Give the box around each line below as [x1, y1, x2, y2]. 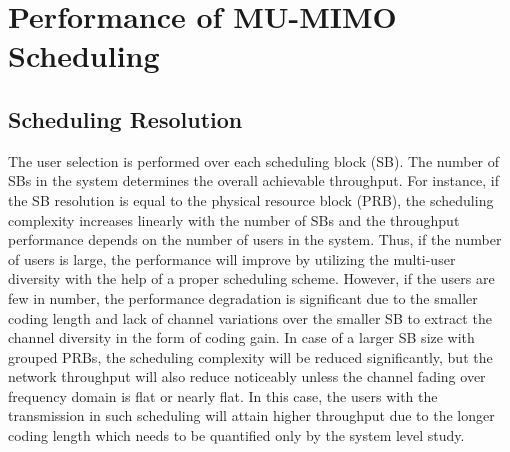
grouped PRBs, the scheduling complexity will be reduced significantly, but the [8, 346, 493, 367]
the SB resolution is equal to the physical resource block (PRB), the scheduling [8, 189, 494, 210]
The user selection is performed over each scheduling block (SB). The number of [8, 150, 500, 171]
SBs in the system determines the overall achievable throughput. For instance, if [8, 170, 499, 191]
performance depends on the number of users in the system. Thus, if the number [8, 229, 502, 250]
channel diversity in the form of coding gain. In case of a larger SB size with [8, 327, 475, 348]
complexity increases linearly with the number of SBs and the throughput [8, 209, 460, 230]
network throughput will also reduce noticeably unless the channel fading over [8, 366, 486, 387]
